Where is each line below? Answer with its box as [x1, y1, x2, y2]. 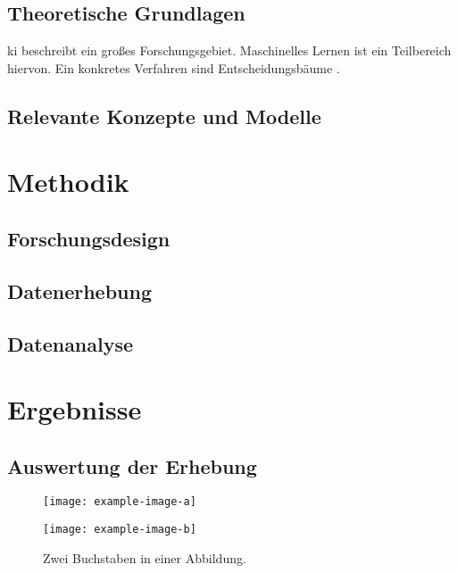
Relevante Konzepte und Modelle [7, 102, 321, 129]
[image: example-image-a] [43, 495, 196, 509]
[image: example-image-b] [43, 523, 196, 536]
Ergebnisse [7, 391, 142, 428]
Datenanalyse [7, 329, 134, 357]
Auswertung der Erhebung [7, 452, 257, 479]
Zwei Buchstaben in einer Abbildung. [43, 548, 246, 567]
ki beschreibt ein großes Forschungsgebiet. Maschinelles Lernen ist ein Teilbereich [7, 41, 452, 60]
